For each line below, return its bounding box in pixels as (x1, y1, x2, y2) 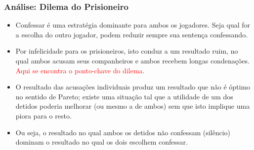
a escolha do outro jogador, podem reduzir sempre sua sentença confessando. (15, 29, 248, 39)
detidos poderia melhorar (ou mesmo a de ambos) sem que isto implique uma (15, 101, 250, 111)
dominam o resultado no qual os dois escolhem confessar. (15, 137, 188, 147)
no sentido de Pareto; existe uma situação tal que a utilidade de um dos (15, 91, 233, 101)
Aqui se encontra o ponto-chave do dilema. (15, 65, 145, 75)
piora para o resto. (15, 110, 72, 120)
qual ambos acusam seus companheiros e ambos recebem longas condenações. (15, 56, 250, 65)
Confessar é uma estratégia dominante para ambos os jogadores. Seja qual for (15, 20, 251, 30)
